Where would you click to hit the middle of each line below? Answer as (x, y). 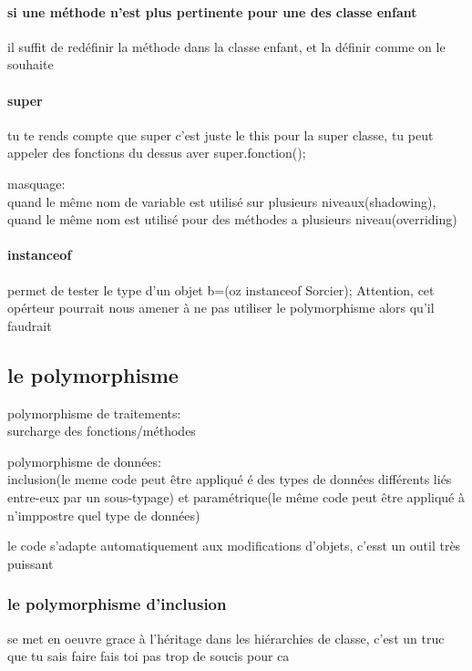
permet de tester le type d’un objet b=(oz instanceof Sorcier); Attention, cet (221, 289)
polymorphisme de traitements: (94, 413)
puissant (31, 563)
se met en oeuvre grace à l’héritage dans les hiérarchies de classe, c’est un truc (226, 638)
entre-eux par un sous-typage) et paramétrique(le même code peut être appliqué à (236, 496)
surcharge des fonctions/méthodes (102, 431)
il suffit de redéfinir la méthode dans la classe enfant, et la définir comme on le (226, 46)
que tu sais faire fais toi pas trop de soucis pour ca (149, 656)
